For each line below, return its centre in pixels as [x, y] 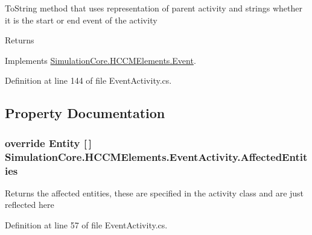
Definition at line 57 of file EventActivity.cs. [86, 225]
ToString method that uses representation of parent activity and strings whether [154, 8]
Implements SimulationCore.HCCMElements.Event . [100, 60]
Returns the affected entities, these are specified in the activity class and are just [154, 193]
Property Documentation [85, 113]
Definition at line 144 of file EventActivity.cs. [88, 80]
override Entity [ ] [48, 143]
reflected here [30, 205]
